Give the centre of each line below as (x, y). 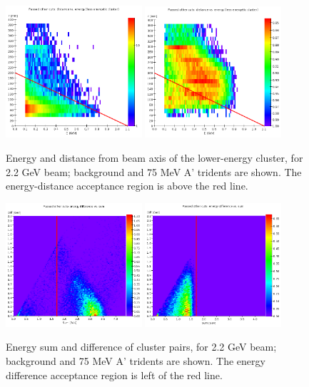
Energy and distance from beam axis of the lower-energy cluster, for (154, 157)
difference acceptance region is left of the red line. (114, 375)
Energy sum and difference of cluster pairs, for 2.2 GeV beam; (141, 347)
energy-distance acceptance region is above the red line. (127, 186)
